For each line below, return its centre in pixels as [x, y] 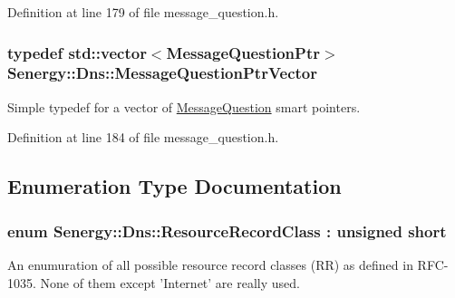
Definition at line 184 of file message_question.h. [143, 137]
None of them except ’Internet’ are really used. [170, 282]
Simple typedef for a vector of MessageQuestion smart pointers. [184, 106]
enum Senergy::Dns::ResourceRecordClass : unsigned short [227, 231]
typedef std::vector [77, 52]
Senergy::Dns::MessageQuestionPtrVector [162, 73]
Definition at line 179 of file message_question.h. [143, 12]
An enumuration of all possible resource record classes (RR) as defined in [210, 264]
